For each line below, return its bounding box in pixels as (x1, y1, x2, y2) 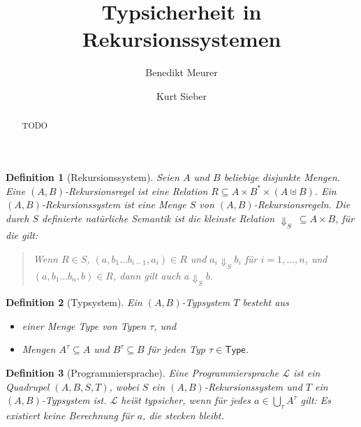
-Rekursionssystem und (204, 379, 302, 393)
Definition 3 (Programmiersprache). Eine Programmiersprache (6, 366, 279, 379)
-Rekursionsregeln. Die (253, 197, 351, 212)
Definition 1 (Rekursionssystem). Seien (6, 169, 179, 184)
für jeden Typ (147, 342, 205, 356)
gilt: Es (300, 393, 332, 407)
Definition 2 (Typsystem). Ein (6, 295, 142, 310)
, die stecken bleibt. (142, 407, 224, 422)
